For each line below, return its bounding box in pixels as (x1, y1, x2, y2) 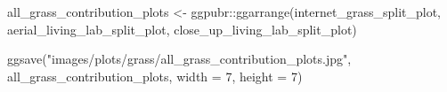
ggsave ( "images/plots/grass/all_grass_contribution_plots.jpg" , (7, 50, 352, 68)
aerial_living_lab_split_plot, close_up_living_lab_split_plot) (7, 19, 357, 38)
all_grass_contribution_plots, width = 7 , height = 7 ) (7, 66, 303, 85)
